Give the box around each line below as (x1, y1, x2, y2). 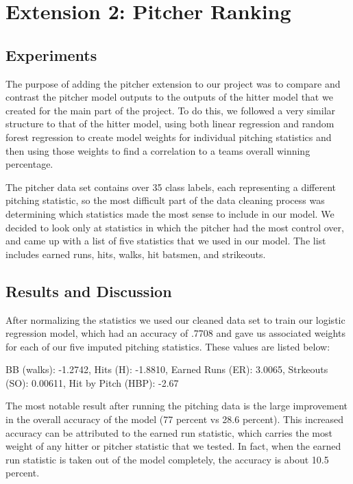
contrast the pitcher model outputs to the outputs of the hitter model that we (5, 90, 333, 104)
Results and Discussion (5, 280, 172, 301)
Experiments (5, 44, 97, 65)
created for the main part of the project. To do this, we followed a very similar (5, 103, 336, 117)
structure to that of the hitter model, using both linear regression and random (5, 116, 334, 131)
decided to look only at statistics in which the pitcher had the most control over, (5, 220, 344, 234)
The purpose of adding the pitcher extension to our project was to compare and (5, 76, 341, 90)
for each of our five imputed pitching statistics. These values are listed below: (5, 339, 330, 353)
